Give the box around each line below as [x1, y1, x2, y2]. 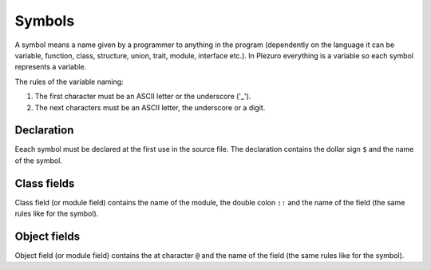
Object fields [14, 229, 81, 243]
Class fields [14, 177, 75, 190]
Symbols [14, 12, 75, 30]
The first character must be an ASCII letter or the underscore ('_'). [34, 92, 251, 101]
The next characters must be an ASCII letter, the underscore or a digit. [34, 102, 266, 112]
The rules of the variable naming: [14, 77, 124, 86]
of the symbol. [14, 156, 63, 165]
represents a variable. [14, 62, 87, 72]
